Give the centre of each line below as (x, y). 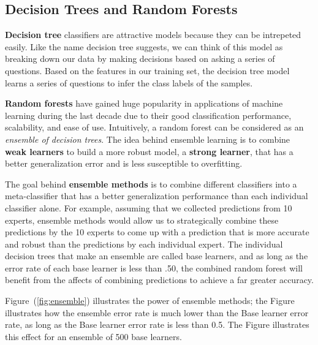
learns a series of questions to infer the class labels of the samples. (129, 82)
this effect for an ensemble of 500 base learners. (93, 336)
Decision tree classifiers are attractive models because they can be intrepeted (153, 35)
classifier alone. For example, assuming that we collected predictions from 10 (149, 207)
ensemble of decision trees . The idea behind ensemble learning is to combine (148, 139)
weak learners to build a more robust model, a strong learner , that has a (149, 151)
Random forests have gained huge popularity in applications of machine (144, 103)
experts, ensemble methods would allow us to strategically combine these (142, 220)
